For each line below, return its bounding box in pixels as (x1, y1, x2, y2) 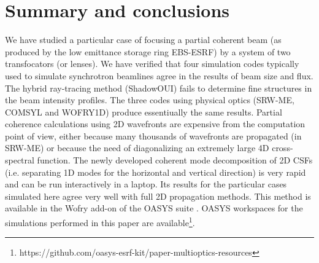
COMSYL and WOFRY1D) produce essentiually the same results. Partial (5, 105, 282, 118)
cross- (272, 141, 293, 154)
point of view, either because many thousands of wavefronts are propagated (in (5, 129, 302, 142)
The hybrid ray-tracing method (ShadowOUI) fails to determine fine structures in (5, 81, 312, 94)
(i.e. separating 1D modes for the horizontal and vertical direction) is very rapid (5, 165, 306, 178)
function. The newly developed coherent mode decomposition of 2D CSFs (37, 154, 313, 167)
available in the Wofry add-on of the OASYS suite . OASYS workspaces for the (5, 202, 303, 214)
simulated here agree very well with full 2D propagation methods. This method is (5, 189, 311, 202)
